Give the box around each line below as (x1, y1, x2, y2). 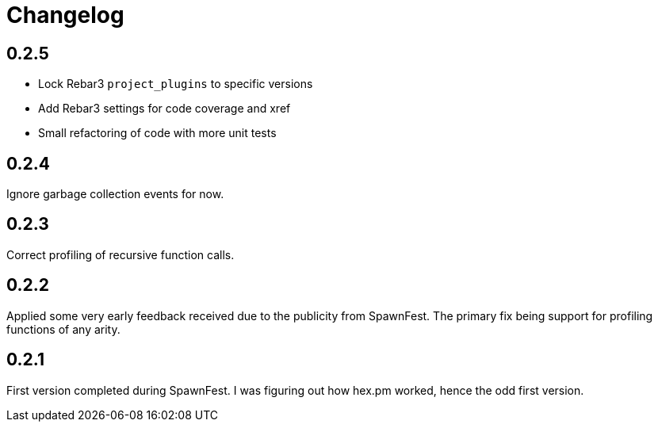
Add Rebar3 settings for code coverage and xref (38, 101, 291, 116)
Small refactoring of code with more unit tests (38, 126, 277, 140)
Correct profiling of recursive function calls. (6, 247, 235, 262)
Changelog (6, 2, 124, 29)
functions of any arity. (6, 322, 121, 336)
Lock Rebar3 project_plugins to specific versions (38, 77, 313, 91)
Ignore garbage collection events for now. (6, 187, 224, 201)
